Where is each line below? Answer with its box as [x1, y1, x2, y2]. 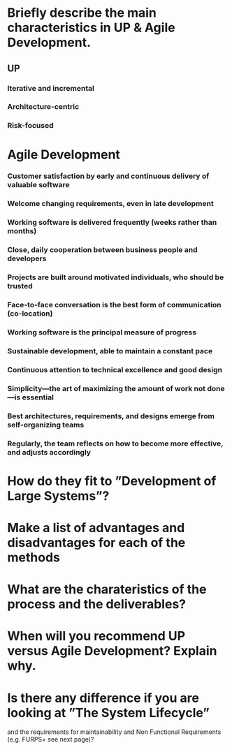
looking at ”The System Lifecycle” [7, 705, 210, 721]
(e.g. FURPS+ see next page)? [7, 735, 94, 744]
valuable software [7, 180, 70, 190]
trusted [7, 281, 33, 291]
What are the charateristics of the [7, 582, 207, 598]
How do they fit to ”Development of [7, 473, 217, 489]
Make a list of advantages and [7, 520, 185, 536]
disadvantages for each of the [7, 534, 186, 550]
